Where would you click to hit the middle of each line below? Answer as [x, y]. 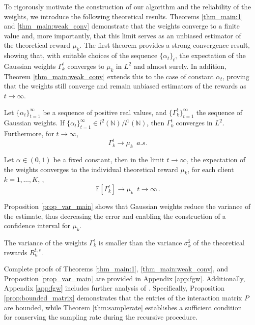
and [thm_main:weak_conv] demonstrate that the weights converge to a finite [122, 26]
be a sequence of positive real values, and [105, 112]
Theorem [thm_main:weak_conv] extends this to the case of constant [109, 76]
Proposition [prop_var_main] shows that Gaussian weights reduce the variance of [127, 206]
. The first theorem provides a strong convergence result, [165, 45]
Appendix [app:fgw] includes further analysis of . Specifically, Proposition [114, 288]
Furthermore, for [29, 133]
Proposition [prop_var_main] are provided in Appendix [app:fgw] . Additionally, [125, 278]
